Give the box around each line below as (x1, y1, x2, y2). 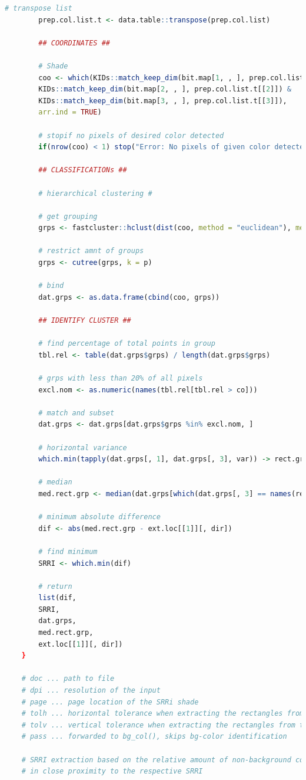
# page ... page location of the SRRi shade (21, 697, 199, 706)
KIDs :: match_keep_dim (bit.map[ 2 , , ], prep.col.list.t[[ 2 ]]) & (38, 85, 291, 94)
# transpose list (5, 4, 72, 12)
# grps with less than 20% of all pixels (38, 374, 203, 382)
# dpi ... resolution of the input (21, 686, 161, 695)
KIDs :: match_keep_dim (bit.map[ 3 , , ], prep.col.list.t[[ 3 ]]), (38, 96, 287, 105)
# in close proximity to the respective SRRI (21, 767, 203, 776)
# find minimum (38, 547, 98, 556)
